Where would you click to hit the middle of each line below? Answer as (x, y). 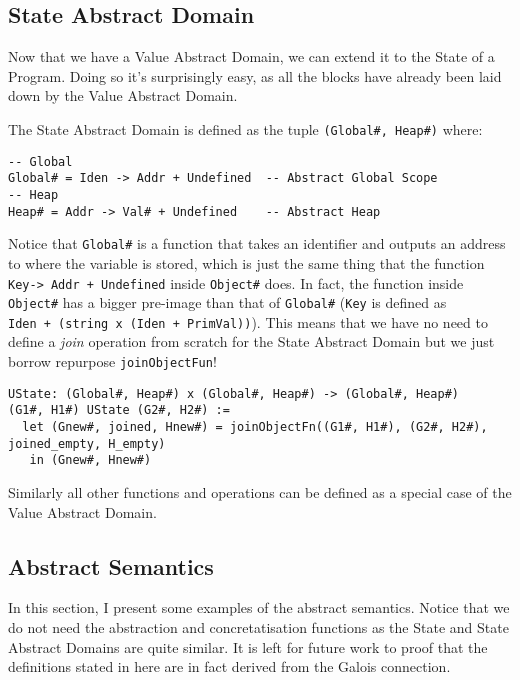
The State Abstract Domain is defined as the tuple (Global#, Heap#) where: (245, 128)
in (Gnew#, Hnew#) (90, 460)
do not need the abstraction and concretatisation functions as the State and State (258, 627)
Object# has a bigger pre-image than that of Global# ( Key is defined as (227, 302)
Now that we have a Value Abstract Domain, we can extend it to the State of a (251, 56)
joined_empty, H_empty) (87, 443)
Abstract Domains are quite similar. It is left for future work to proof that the (248, 646)
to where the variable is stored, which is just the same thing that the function (246, 262)
